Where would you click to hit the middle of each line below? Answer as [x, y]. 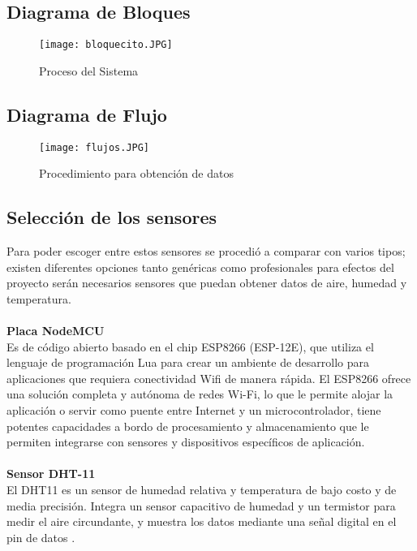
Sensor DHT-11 [51, 474]
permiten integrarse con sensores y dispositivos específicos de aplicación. [186, 442]
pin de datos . [41, 537]
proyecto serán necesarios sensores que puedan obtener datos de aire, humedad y [207, 283]
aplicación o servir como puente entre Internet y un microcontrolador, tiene [194, 410]
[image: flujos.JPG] [95, 147]
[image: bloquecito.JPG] [106, 45]
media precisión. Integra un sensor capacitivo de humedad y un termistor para [201, 505]
